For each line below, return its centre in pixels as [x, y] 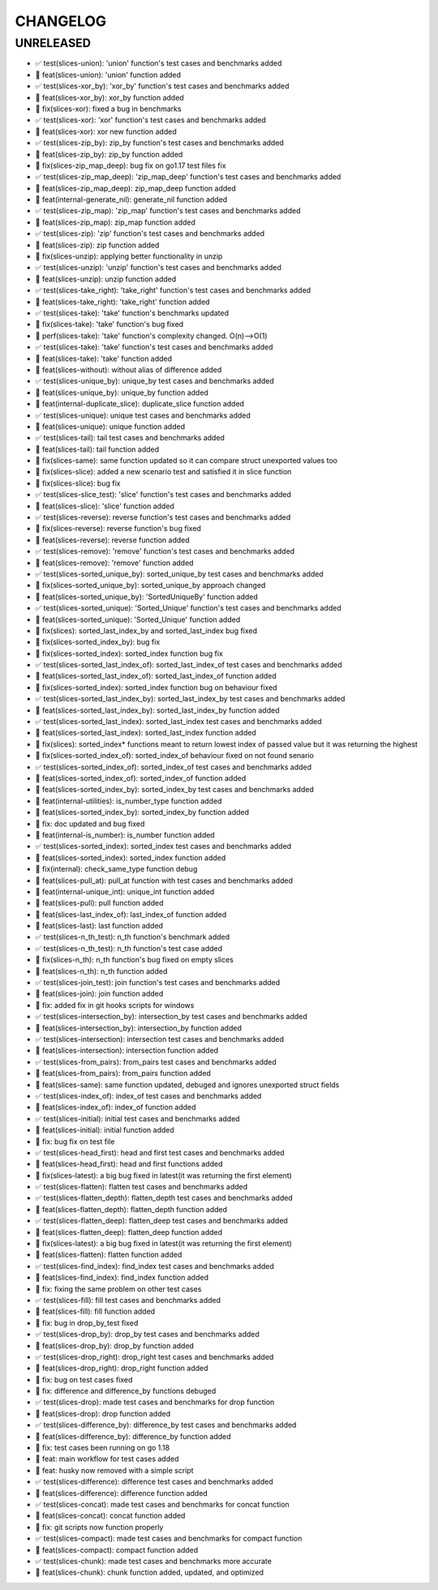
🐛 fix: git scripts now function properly [99, 1527]
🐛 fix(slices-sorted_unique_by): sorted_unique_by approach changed [150, 585]
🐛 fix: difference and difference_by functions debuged [126, 1391]
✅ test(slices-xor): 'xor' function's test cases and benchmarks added [151, 120]
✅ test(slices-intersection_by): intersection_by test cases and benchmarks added [171, 1017]
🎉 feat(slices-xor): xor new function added [106, 131]
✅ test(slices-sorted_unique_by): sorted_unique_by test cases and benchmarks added [179, 574]
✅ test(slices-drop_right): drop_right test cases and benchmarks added [155, 1356]
